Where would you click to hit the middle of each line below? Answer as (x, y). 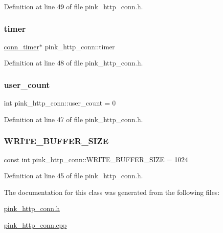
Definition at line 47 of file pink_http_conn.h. (74, 119)
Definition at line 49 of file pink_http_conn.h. (74, 6)
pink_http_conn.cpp (35, 225)
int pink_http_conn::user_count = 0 (60, 103)
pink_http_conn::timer (80, 46)
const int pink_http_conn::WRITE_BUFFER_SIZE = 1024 (96, 159)
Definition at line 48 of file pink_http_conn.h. (74, 63)
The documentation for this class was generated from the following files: (112, 192)
